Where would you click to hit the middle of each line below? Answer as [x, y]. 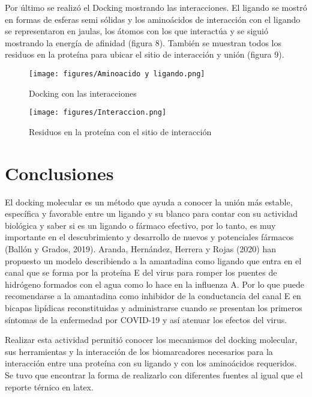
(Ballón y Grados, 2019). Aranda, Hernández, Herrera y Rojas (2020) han [141, 248]
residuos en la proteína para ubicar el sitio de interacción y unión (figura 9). [145, 54]
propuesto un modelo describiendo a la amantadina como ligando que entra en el [153, 260]
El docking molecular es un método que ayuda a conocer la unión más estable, [149, 202]
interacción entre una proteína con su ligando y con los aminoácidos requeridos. [151, 363]
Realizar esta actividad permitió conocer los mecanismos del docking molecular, [151, 340]
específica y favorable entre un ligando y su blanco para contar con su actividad [151, 214]
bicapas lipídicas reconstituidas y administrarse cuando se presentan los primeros [154, 307]
